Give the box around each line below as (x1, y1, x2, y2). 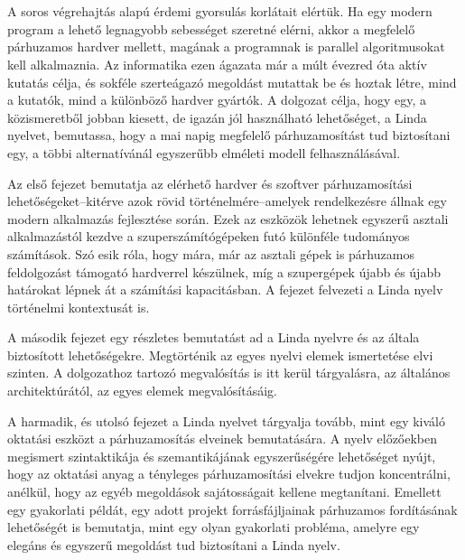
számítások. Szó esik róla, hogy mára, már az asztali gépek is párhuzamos (7, 244, 414, 263)
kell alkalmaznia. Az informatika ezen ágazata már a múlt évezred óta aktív (7, 54, 427, 73)
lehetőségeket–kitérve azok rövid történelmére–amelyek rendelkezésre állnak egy (7, 191, 447, 210)
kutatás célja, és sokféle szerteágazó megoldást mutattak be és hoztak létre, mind (7, 72, 457, 91)
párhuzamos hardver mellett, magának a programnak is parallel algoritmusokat (7, 37, 445, 56)
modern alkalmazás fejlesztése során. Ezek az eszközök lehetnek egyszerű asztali (7, 209, 449, 228)
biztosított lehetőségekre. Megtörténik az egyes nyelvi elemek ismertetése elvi (7, 345, 433, 364)
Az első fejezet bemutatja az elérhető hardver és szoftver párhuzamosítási (7, 173, 413, 192)
